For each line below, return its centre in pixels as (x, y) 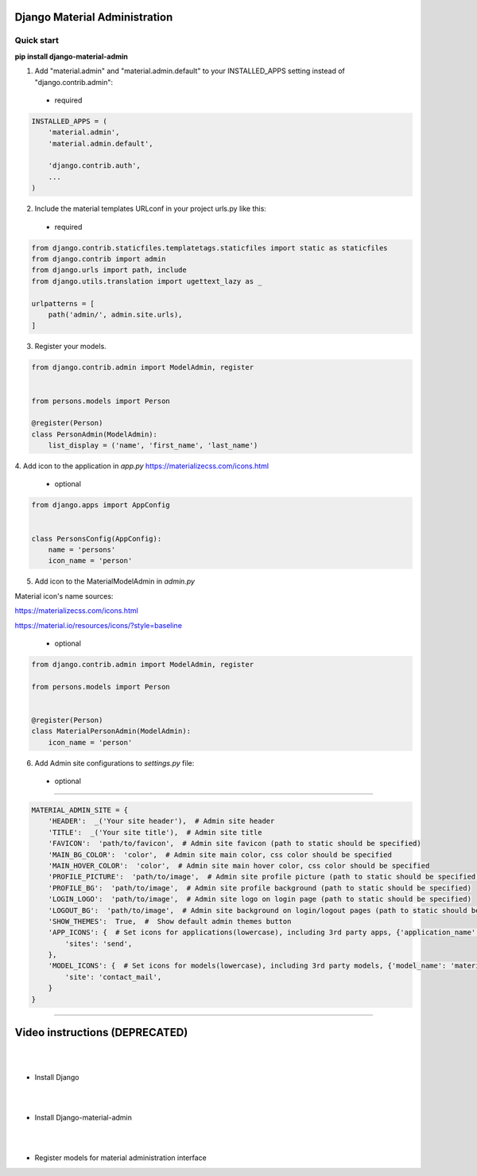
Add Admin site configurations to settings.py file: (114, 763)
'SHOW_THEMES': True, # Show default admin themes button (170, 921)
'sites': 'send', (99, 943)
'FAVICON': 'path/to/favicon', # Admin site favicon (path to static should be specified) (235, 844)
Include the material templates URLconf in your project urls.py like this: (150, 209)
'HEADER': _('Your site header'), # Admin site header (161, 821)
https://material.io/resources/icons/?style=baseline (99, 625)
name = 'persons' (82, 549)
